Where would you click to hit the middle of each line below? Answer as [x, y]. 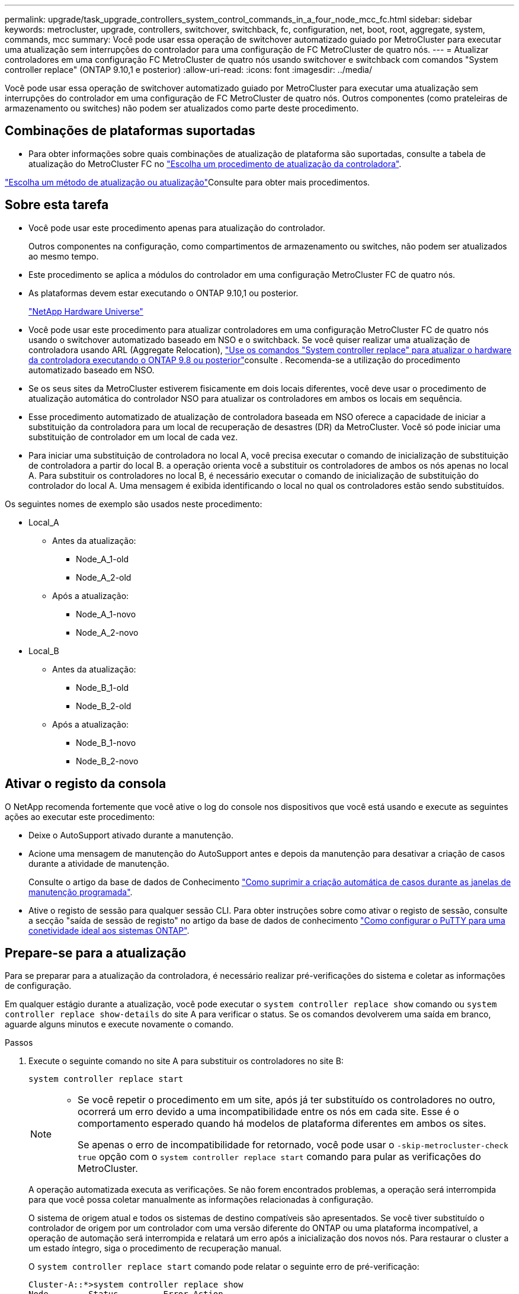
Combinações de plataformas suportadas [130, 131]
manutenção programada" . [81, 892]
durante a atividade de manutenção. [99, 863]
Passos [19, 1043]
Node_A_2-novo [107, 632]
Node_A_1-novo [106, 614]
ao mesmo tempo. [64, 256]
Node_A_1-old [102, 559]
